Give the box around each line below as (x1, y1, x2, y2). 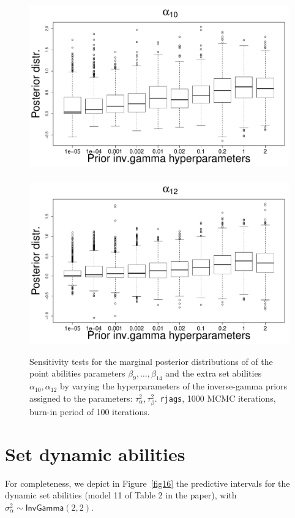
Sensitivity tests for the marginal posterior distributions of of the (29, 355, 273, 367)
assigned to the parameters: (29, 391, 133, 404)
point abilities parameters (29, 367, 125, 380)
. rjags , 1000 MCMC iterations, (154, 391, 276, 404)
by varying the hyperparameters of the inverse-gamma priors (59, 380, 288, 392)
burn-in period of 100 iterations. (29, 405, 150, 418)
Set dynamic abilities (5, 441, 185, 466)
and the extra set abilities (165, 367, 262, 380)
